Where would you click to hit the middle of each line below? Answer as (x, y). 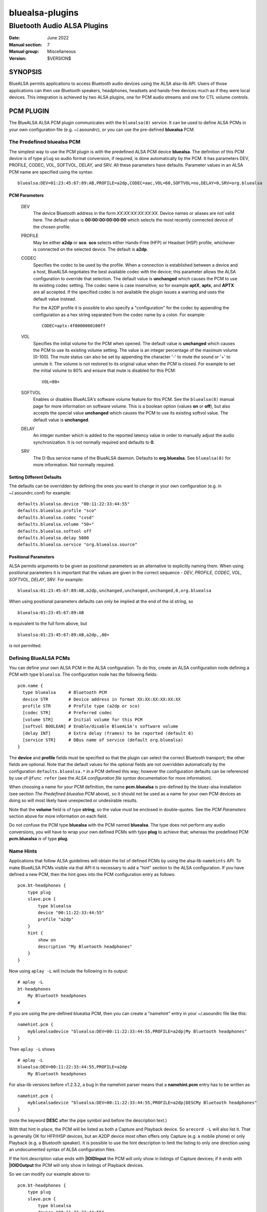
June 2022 (58, 38)
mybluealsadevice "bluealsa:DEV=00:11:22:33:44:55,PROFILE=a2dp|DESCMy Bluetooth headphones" (142, 1102)
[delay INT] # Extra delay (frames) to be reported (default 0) (108, 733)
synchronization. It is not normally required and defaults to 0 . (94, 442)
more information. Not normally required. (74, 464)
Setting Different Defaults (35, 477)
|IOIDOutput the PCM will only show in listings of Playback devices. (76, 1165)
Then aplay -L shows (32, 1049)
